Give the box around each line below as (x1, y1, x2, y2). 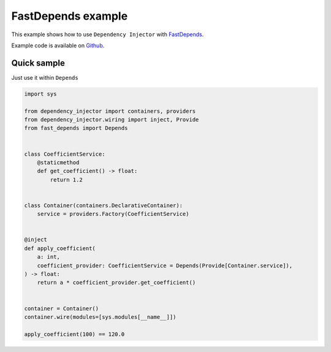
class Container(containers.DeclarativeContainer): (24, 202, 183, 209)
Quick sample (11, 58, 66, 68)
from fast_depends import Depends (24, 124, 128, 132)
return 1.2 (50, 176, 83, 183)
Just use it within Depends (11, 74, 79, 81)
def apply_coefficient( (24, 245, 96, 251)
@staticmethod (37, 159, 80, 166)
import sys (24, 90, 57, 98)
